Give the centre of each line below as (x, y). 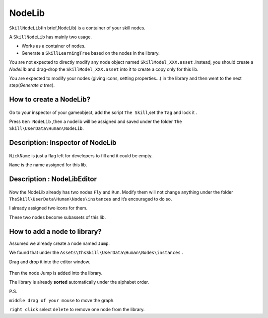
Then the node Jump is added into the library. (56, 273)
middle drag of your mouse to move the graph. (62, 301)
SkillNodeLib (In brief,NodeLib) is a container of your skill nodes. (77, 28)
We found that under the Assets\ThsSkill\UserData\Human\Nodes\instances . (96, 253)
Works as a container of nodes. (54, 46)
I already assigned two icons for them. (48, 208)
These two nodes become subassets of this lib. (58, 217)
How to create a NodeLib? (50, 100)
